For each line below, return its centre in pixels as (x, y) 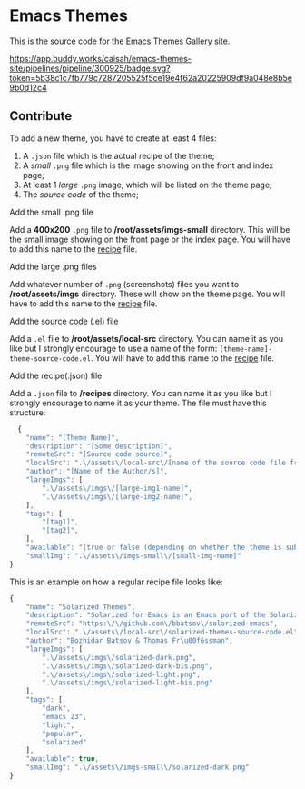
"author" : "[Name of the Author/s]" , (97, 472)
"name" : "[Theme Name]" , (73, 437)
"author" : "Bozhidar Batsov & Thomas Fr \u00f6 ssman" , (129, 641)
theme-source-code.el (50, 359)
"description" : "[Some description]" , (99, 446)
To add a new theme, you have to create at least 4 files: (113, 138)
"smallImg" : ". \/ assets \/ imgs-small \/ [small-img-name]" (134, 555)
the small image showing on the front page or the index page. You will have (150, 239)
